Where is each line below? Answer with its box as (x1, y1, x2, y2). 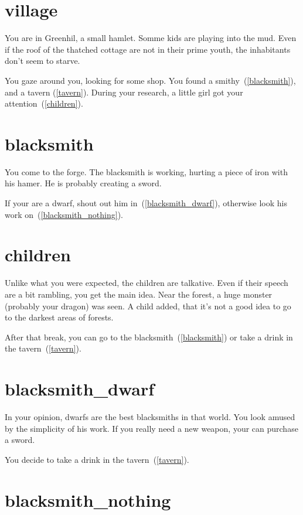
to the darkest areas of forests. (5, 311, 114, 323)
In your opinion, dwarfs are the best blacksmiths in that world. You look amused (5, 411, 295, 422)
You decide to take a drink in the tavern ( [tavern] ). (5, 453, 189, 465)
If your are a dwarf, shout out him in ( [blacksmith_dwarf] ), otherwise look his (5, 197, 287, 209)
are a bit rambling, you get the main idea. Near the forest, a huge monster (5, 288, 273, 300)
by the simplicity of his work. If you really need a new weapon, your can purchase (5, 422, 298, 434)
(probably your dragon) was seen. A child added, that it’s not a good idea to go (5, 299, 291, 312)
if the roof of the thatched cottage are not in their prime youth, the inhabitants (5, 43, 291, 55)
